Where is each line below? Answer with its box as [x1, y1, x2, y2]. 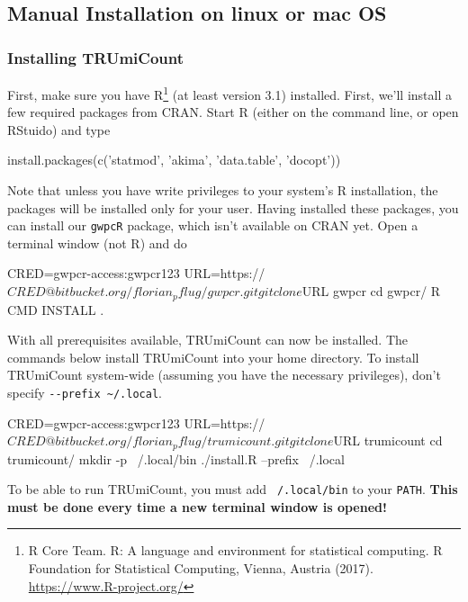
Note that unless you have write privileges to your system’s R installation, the [7, 181, 438, 200]
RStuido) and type [7, 120, 111, 139]
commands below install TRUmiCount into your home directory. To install [7, 347, 419, 366]
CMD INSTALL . [7, 300, 104, 319]
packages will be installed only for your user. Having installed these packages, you [7, 198, 459, 217]
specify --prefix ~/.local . [7, 382, 162, 401]
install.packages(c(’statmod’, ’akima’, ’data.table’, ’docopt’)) [7, 150, 341, 169]
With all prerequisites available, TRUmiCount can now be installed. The [7, 330, 409, 349]
